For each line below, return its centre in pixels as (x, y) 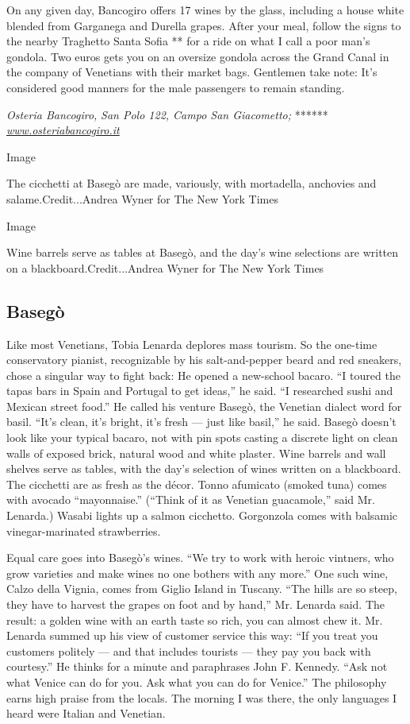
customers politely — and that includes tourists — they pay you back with (189, 650)
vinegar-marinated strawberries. (84, 530)
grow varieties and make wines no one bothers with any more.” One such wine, (197, 573)
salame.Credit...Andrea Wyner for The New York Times (142, 198)
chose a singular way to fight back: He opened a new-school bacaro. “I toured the (203, 375)
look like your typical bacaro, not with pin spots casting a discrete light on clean (202, 437)
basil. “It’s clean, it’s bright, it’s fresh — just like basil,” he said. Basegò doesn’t (201, 422)
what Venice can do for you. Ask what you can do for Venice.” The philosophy (197, 681)
